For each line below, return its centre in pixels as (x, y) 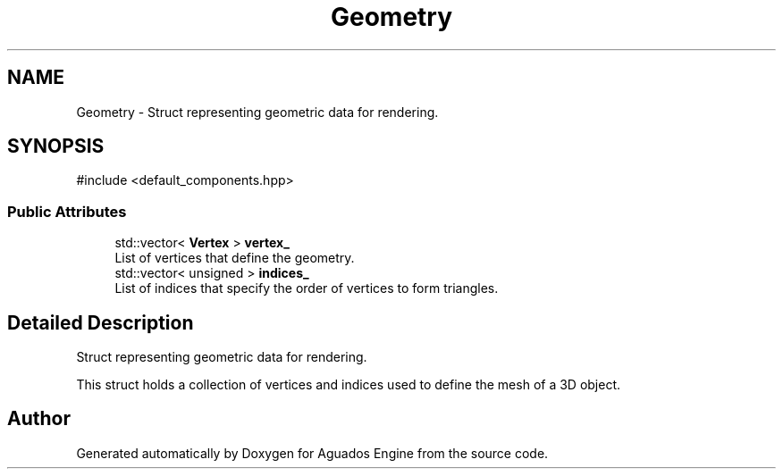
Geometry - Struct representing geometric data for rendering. (257, 112)
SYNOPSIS (56, 146)
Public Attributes (67, 211)
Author (39, 419)
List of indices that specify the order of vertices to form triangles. (307, 288)
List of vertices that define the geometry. (235, 258)
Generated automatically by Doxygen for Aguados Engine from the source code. (312, 453)
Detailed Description (101, 322)
